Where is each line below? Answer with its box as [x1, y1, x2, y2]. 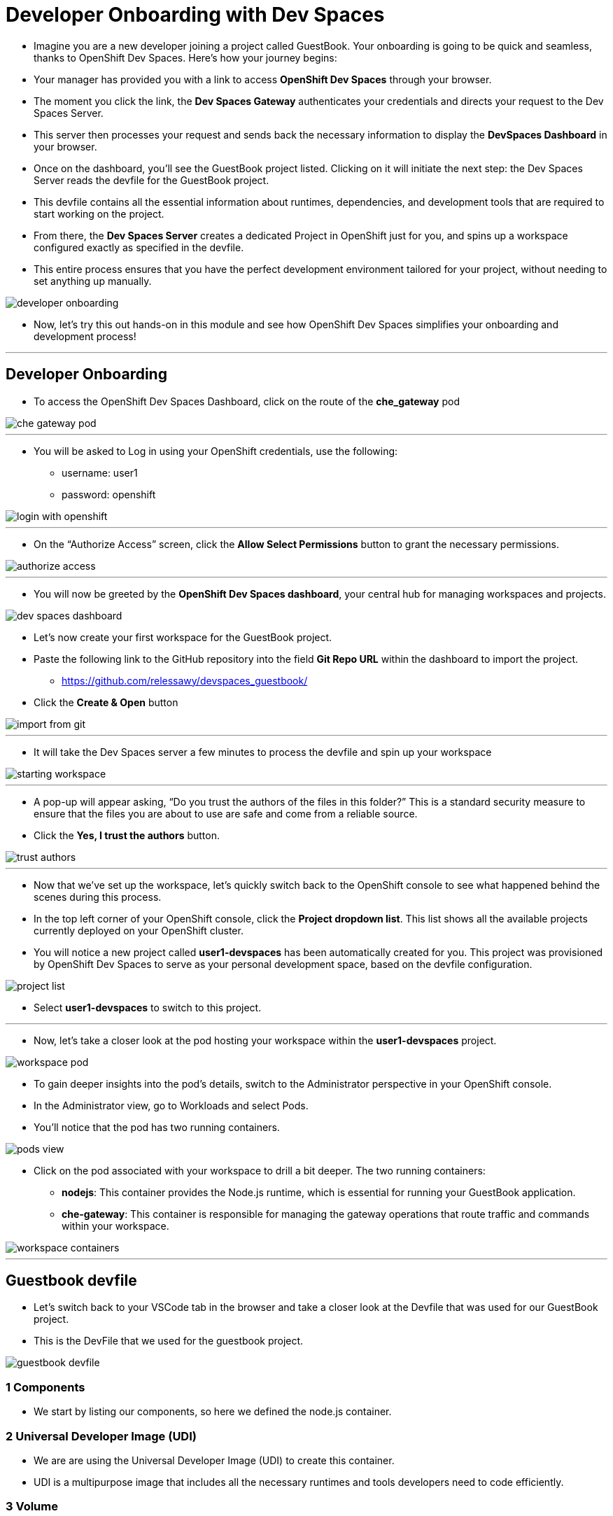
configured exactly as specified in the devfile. [34, 241, 244, 253]
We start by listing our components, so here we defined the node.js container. [34, 1405, 392, 1418]
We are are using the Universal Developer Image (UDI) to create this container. [34, 1454, 395, 1466]
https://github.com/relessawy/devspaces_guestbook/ [62, 674, 308, 687]
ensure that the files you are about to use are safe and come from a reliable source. [34, 807, 418, 820]
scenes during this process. [34, 890, 162, 903]
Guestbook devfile [6, 1272, 137, 1290]
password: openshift [62, 488, 156, 500]
